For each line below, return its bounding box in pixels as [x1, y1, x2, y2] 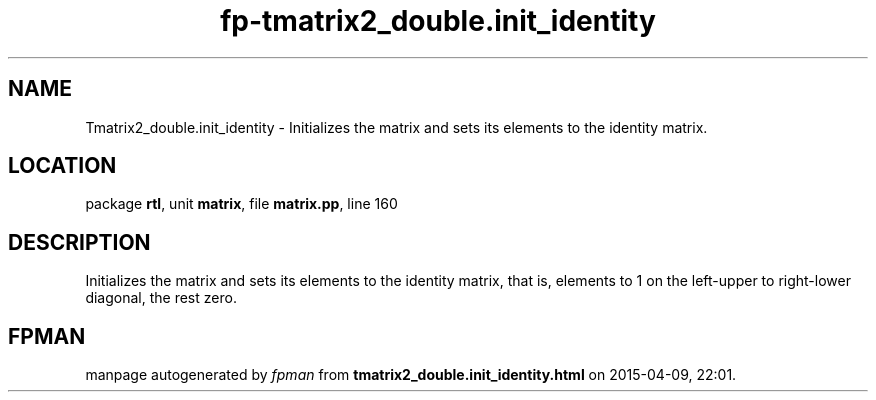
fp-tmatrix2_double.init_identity [220, 4, 656, 38]
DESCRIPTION [8, 229, 151, 255]
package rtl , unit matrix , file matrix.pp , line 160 [85, 195, 398, 213]
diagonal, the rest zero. [85, 289, 237, 307]
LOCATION [8, 153, 117, 179]
